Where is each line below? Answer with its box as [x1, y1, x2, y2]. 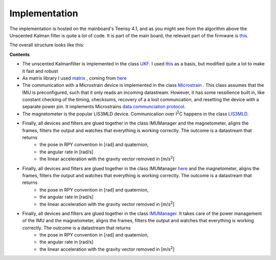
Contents [9, 51, 30, 57]
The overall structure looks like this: [9, 42, 84, 48]
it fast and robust [22, 68, 58, 74]
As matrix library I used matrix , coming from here [22, 75, 127, 81]
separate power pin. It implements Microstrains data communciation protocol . [22, 104, 186, 110]
